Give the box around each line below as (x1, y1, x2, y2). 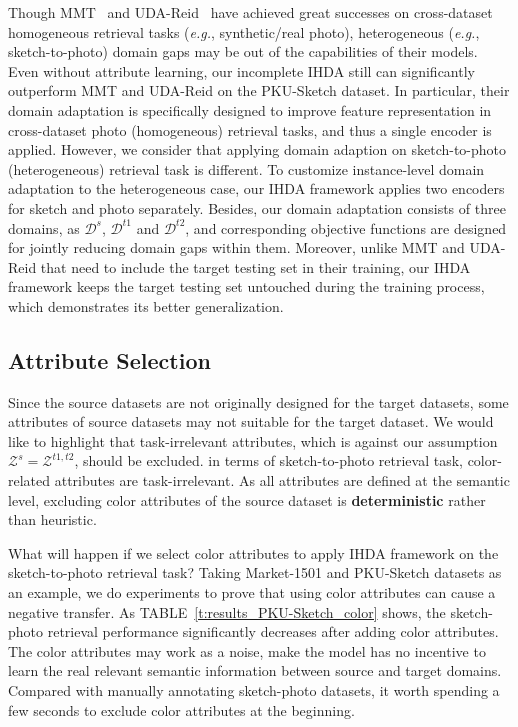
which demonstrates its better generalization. (8, 295, 284, 316)
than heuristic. (8, 509, 97, 530)
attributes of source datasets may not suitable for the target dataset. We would (8, 411, 494, 432)
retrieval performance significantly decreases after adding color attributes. (47, 621, 499, 642)
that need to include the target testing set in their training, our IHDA (40, 256, 471, 277)
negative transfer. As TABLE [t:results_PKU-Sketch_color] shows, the (8, 601, 446, 622)
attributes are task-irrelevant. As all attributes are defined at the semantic (54, 470, 510, 491)
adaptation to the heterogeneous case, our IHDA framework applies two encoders (8, 178, 505, 199)
